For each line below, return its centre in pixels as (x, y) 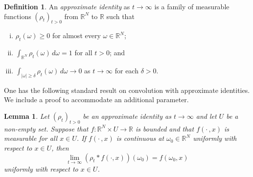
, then (60, 148)
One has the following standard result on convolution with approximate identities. (127, 90)
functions (18, 16)
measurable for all (31, 138)
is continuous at (140, 138)
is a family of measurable (192, 6)
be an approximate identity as (127, 116)
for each (126, 70)
